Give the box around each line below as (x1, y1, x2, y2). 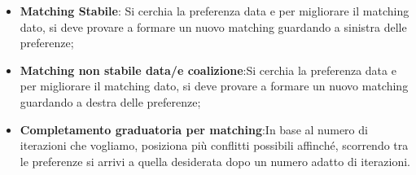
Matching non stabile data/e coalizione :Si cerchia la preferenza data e (20, 61, 396, 78)
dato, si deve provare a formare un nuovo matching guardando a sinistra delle (20, 18, 407, 35)
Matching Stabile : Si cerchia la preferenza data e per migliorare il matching (20, 2, 409, 19)
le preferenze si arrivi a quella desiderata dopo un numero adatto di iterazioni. (20, 152, 410, 169)
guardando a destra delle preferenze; (20, 93, 201, 110)
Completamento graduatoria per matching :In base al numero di (20, 120, 368, 138)
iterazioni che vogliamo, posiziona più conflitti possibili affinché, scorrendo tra (20, 137, 409, 154)
